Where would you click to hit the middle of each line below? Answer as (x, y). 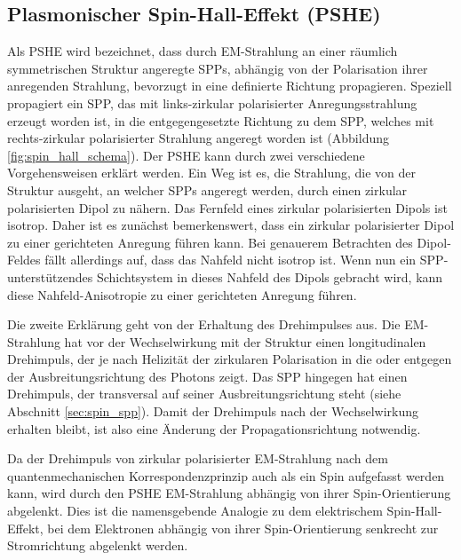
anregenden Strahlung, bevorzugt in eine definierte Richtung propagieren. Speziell (230, 86)
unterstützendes (50, 276)
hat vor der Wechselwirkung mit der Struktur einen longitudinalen (245, 341)
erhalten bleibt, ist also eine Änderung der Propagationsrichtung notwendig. (214, 428)
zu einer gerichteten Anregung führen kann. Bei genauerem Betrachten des (210, 242)
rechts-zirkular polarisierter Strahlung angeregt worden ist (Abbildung (198, 138)
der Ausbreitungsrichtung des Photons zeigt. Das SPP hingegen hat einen (207, 376)
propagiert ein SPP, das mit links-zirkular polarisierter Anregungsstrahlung (212, 103)
